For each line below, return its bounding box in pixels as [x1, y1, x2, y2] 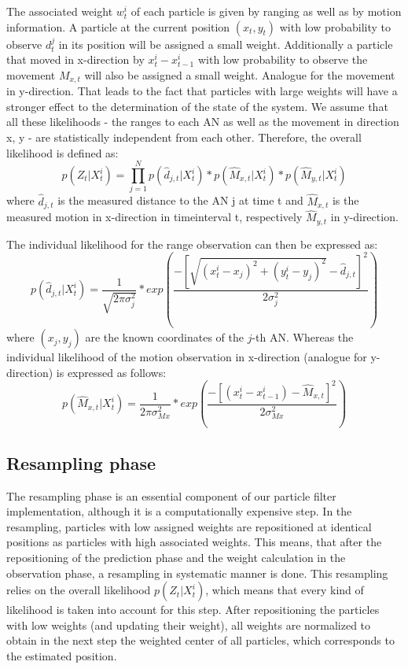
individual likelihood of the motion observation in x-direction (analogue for [6, 349, 367, 365]
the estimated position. [6, 647, 117, 663]
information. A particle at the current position [6, 18, 230, 35]
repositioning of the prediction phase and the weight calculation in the [6, 549, 346, 565]
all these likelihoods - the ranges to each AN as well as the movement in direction [6, 113, 399, 130]
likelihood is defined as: [6, 144, 119, 161]
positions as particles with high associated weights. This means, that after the [6, 534, 382, 550]
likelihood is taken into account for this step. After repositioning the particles [6, 601, 380, 618]
